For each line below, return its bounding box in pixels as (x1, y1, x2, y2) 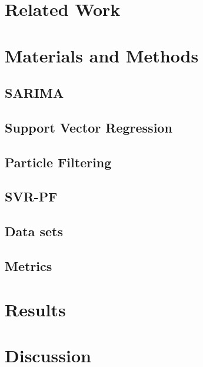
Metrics (5, 257, 52, 275)
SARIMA (5, 84, 64, 102)
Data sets (5, 222, 63, 240)
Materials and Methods (5, 43, 199, 67)
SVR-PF (5, 187, 58, 206)
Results (5, 297, 66, 321)
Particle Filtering (5, 153, 112, 171)
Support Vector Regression (5, 118, 172, 136)
